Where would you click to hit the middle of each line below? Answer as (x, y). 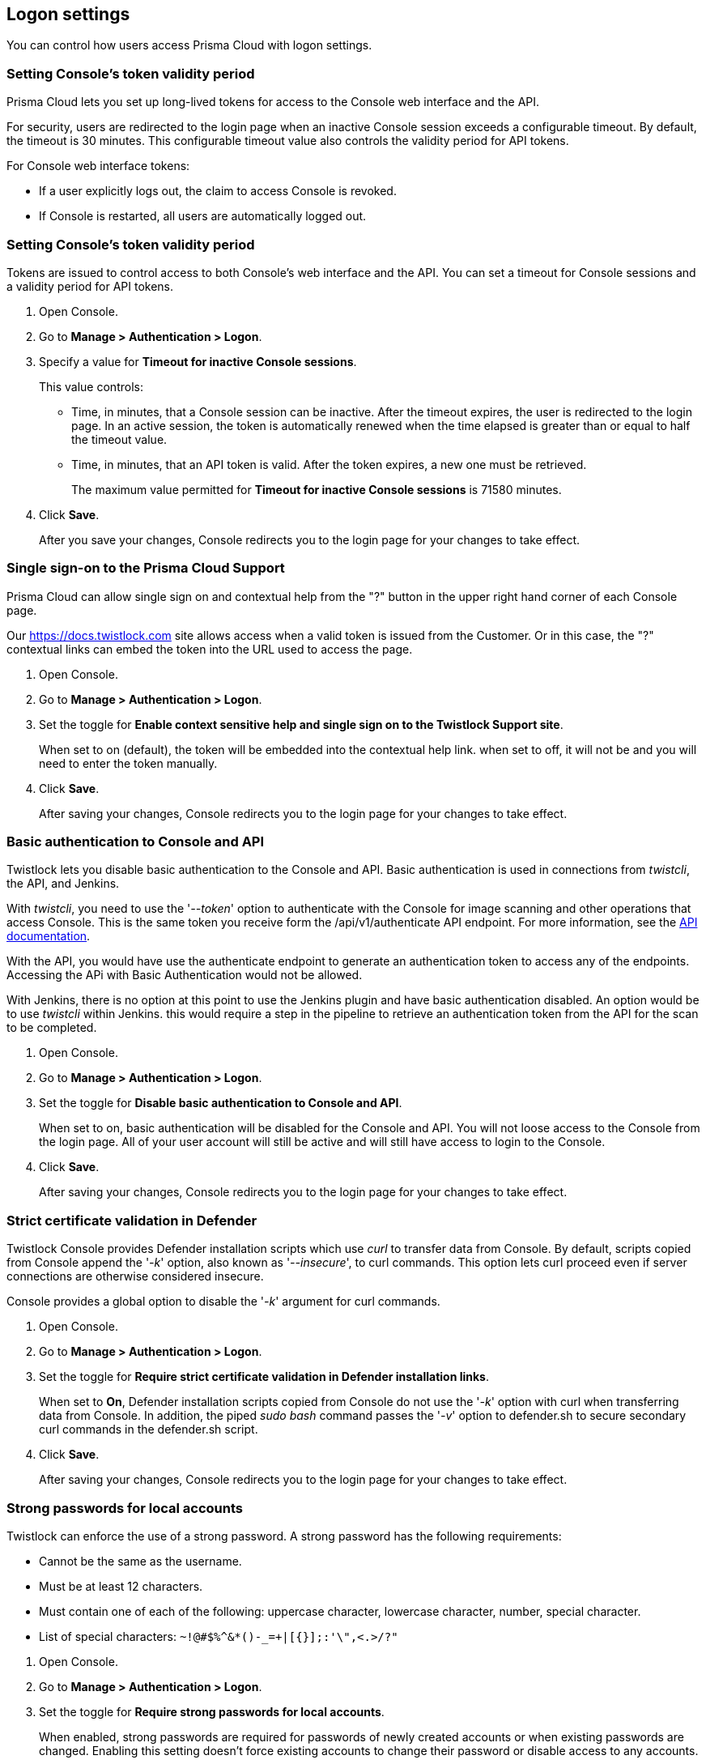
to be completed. (52, 1028)
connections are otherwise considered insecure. (135, 1276)
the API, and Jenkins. (63, 884)
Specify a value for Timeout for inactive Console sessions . (198, 361)
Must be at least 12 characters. (121, 1586)
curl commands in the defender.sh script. (149, 1430)
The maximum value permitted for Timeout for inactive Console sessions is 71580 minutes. (317, 489)
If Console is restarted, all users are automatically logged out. (203, 216)
